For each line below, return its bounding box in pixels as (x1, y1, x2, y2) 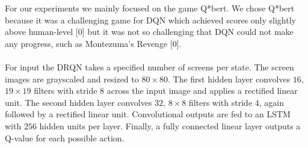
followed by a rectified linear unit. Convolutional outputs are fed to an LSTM (5, 108, 291, 120)
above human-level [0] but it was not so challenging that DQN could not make (5, 25, 294, 38)
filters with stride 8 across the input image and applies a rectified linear (34, 84, 298, 97)
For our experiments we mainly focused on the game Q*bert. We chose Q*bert (5, 2, 295, 14)
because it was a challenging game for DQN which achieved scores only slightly (5, 13, 296, 26)
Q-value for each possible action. (5, 131, 125, 144)
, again (259, 96, 284, 108)
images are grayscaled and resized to (5, 72, 139, 85)
